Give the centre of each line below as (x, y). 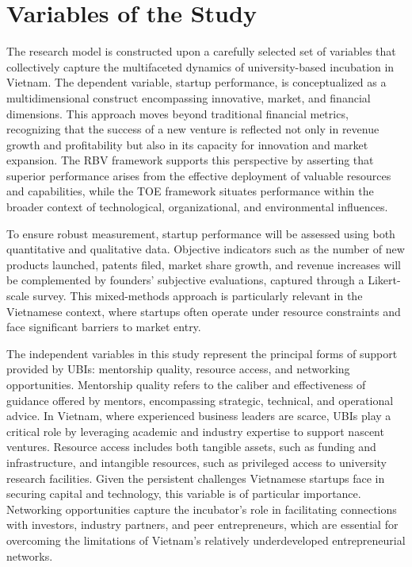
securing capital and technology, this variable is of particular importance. (184, 494)
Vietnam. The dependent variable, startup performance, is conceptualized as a (196, 82)
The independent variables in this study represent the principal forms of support (202, 353)
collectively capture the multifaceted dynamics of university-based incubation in (200, 66)
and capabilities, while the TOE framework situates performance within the (190, 191)
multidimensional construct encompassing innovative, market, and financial (189, 97)
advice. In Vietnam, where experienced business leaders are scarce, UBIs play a (199, 416)
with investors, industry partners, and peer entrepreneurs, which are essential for (202, 525)
